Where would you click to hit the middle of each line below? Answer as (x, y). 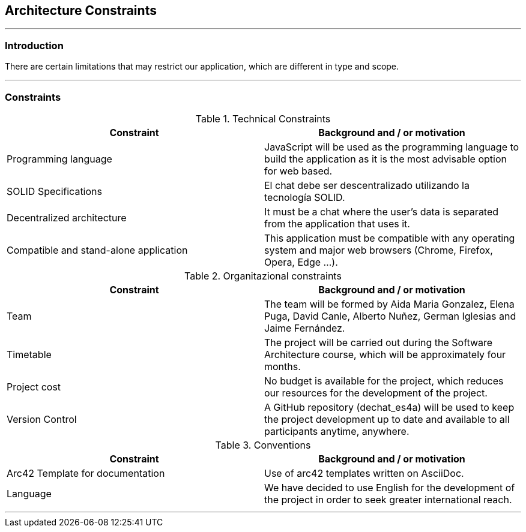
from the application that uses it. (337, 223)
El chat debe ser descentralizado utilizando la (367, 185)
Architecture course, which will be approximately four (385, 354)
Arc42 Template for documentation (86, 473)
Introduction (34, 45)
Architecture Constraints (81, 10)
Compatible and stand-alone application (97, 250)
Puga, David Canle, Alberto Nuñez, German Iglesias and (390, 316)
